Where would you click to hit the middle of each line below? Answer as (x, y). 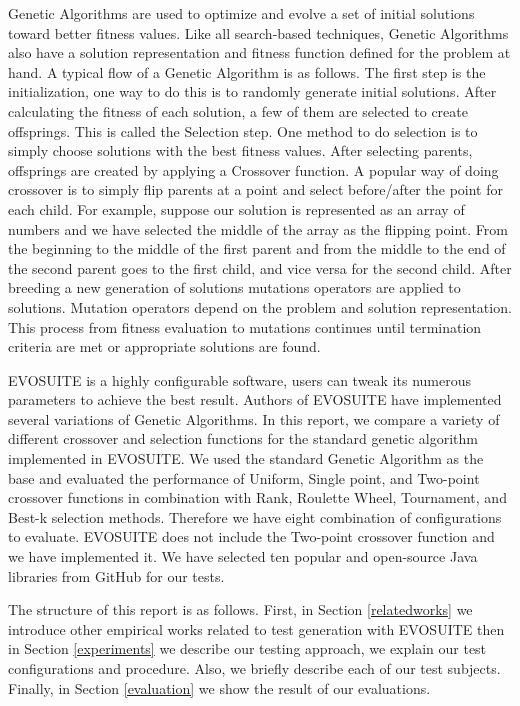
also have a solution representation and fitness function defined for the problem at (259, 52)
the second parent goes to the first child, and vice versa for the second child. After (260, 267)
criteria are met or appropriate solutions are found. (164, 346)
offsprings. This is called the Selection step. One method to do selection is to (243, 130)
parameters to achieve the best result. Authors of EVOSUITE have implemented (255, 399)
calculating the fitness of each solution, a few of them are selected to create (238, 110)
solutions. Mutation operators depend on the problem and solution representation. (260, 306)
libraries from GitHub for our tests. (116, 575)
